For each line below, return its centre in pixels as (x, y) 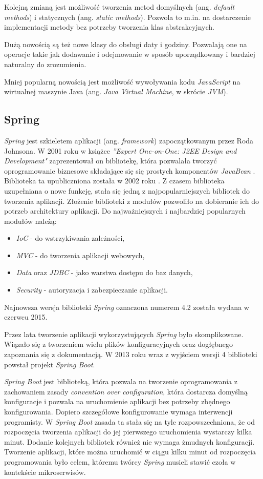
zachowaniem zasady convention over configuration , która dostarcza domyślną (126, 391)
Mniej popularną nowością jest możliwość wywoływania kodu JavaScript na (122, 81)
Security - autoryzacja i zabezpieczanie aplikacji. (92, 290)
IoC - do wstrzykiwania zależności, (70, 238)
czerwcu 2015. (26, 317)
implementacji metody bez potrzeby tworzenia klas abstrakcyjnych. (109, 27)
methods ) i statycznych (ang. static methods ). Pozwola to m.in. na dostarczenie (128, 17)
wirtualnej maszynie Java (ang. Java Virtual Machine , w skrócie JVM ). (116, 91)
